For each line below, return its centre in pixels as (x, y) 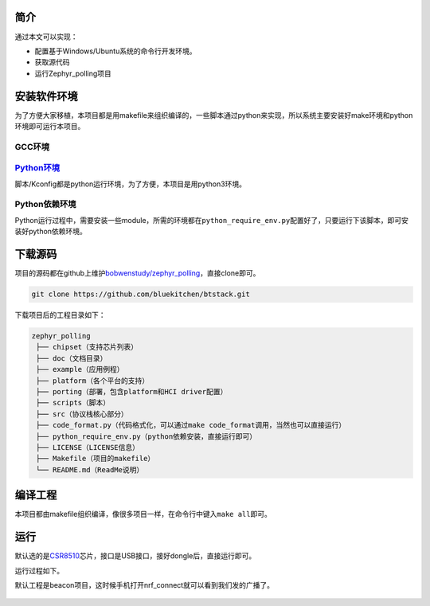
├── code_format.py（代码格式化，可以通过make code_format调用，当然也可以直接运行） (191, 425)
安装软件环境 (46, 96)
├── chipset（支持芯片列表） (87, 347)
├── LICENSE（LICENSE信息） (88, 447)
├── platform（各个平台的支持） (93, 381)
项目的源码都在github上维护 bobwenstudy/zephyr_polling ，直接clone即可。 (137, 273)
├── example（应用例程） (80, 369)
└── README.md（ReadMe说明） (90, 469)
